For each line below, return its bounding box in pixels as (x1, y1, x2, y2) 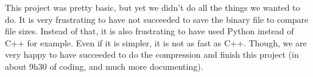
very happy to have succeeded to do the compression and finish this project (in (5, 48, 299, 61)
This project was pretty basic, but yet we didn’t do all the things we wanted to (5, 1, 300, 13)
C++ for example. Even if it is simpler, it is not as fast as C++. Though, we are (5, 36, 307, 49)
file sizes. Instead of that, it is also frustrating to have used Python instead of (5, 25, 294, 37)
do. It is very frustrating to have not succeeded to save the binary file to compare (5, 13, 309, 25)
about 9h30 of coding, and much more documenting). (5, 60, 203, 72)
